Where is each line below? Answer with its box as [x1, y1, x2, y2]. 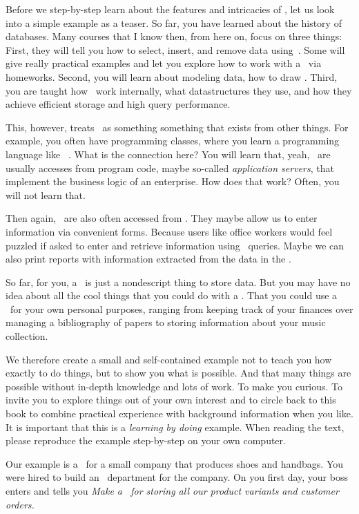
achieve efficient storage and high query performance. [6, 97, 231, 111]
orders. [6, 497, 35, 511]
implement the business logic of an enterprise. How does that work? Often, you [6, 174, 340, 189]
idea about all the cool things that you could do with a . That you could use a [6, 288, 338, 303]
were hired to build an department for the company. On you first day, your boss [6, 470, 348, 484]
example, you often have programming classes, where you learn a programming [6, 133, 340, 148]
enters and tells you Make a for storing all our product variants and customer [6, 484, 339, 497]
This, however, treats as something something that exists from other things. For [6, 120, 349, 134]
